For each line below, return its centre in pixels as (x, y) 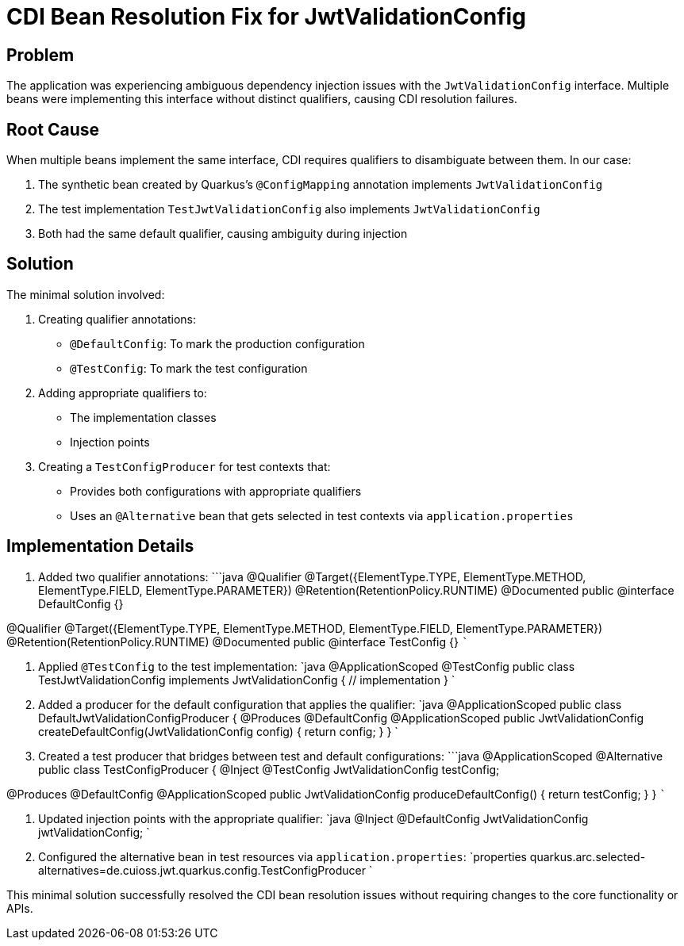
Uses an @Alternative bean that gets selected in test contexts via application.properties (322, 515)
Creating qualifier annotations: (117, 319)
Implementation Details (100, 546)
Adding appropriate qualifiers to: (123, 393)
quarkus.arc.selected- (588, 856)
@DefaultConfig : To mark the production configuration (217, 343)
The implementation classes (143, 417)
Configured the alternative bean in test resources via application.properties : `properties (282, 856)
